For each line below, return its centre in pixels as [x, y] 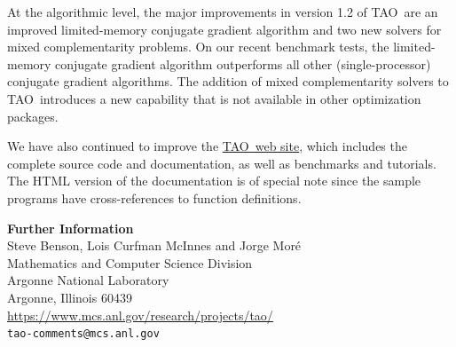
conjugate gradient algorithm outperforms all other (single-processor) [243, 63]
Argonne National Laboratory [88, 280]
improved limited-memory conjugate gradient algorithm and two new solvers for [224, 29]
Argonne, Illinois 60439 [70, 297]
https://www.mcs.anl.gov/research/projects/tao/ [140, 315]
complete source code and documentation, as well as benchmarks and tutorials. [222, 163]
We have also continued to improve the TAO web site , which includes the [207, 146]
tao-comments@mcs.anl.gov [83, 334]
